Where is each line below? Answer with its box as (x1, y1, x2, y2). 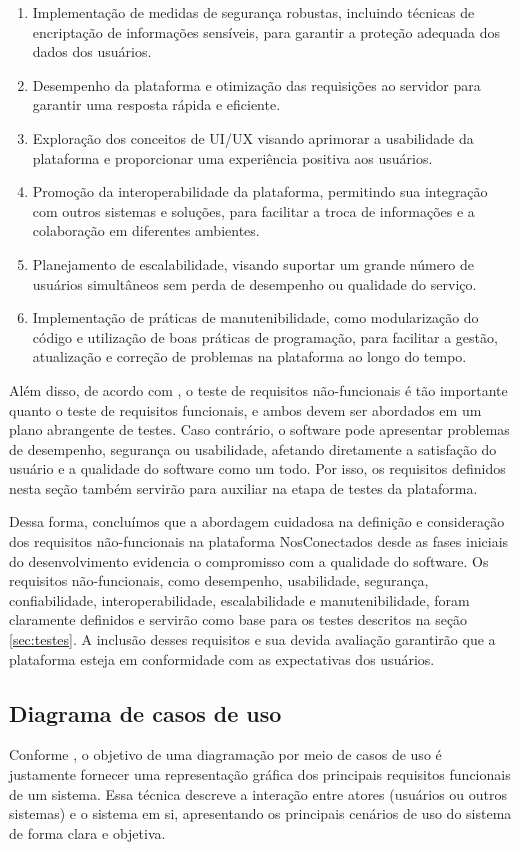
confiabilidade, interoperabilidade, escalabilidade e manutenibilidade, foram (9, 589, 470, 610)
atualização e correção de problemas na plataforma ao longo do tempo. (32, 346, 467, 367)
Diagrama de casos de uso (9, 697, 282, 728)
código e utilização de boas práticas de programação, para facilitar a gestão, (32, 326, 498, 347)
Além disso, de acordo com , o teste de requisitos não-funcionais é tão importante (9, 379, 508, 400)
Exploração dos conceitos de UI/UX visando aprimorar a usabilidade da (32, 127, 474, 148)
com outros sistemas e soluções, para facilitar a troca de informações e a (32, 200, 475, 221)
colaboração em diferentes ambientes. (32, 220, 260, 241)
